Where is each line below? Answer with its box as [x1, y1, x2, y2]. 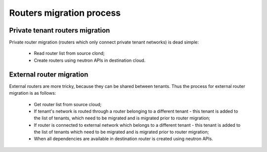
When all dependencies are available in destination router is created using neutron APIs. [34, 136, 214, 142]
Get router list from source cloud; [34, 101, 102, 107]
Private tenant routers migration [9, 26, 110, 35]
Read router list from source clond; [34, 50, 105, 56]
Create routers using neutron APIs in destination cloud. [34, 57, 146, 63]
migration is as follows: [9, 90, 56, 96]
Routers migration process [9, 7, 121, 18]
